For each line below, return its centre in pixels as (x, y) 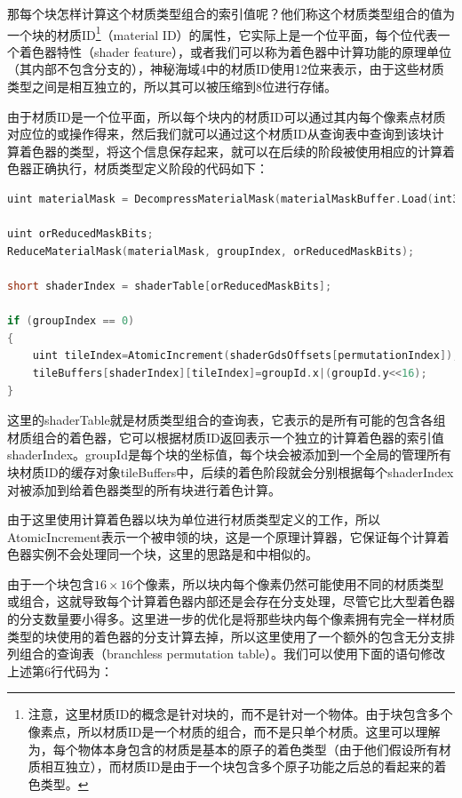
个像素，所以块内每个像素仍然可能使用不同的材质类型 (288, 583)
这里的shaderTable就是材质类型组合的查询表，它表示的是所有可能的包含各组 (227, 420)
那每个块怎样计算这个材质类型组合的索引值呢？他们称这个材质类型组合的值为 (231, 13)
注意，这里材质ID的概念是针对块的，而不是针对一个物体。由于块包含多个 (240, 714)
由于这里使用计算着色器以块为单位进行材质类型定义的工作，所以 (194, 519)
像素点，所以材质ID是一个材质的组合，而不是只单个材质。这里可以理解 (234, 732)
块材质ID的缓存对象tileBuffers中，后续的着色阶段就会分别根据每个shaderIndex (231, 471)
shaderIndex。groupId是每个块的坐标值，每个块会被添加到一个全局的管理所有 (229, 455)
